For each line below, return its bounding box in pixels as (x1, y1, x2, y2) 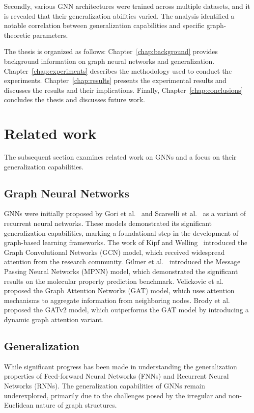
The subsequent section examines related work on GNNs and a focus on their (4, 152, 237, 162)
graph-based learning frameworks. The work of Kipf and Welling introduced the (4, 237, 248, 248)
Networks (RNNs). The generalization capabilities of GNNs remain (4, 380, 205, 390)
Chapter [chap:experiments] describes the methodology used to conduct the (4, 65, 232, 76)
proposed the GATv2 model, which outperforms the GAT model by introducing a (4, 304, 249, 315)
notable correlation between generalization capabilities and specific (4, 20, 204, 30)
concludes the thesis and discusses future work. (4, 94, 145, 105)
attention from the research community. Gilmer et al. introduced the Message (4, 256, 241, 267)
